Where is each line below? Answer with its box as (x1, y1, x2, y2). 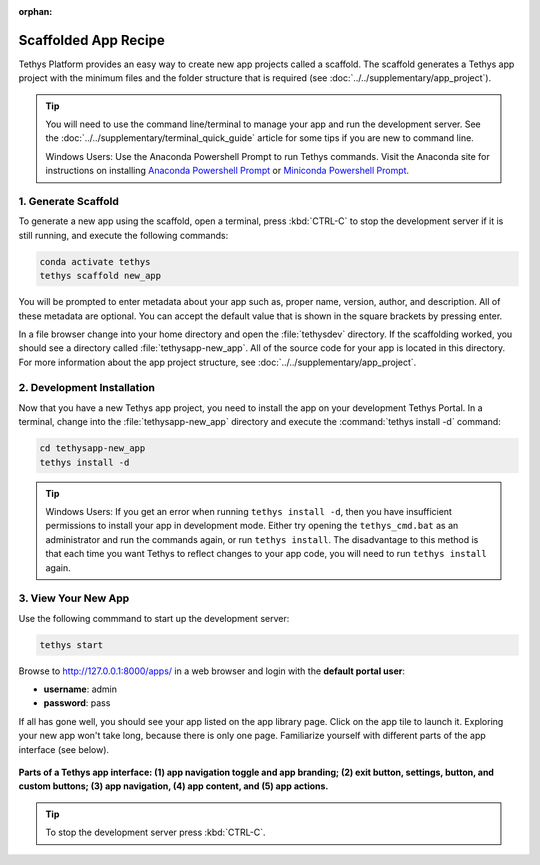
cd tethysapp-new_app (39, 443, 146, 454)
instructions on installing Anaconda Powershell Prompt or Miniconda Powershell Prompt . (45, 165, 410, 177)
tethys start (39, 639, 104, 650)
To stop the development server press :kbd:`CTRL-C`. (45, 826, 266, 839)
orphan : (18, 6, 53, 17)
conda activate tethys (39, 256, 151, 267)
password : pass (43, 697, 111, 709)
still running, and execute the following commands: (18, 229, 229, 241)
